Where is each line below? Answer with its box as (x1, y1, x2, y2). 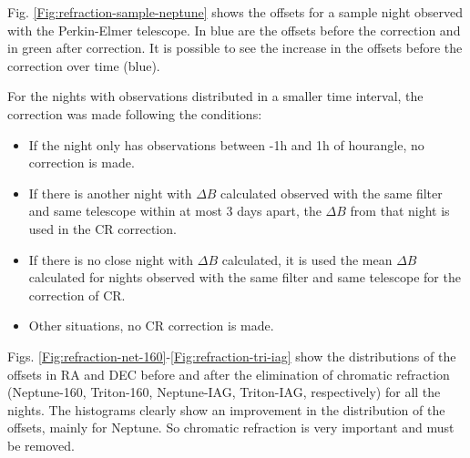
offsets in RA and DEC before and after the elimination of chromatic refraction (7, 364, 450, 383)
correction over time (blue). (7, 56, 160, 75)
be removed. (7, 435, 75, 454)
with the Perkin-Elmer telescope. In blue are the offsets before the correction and (7, 20, 461, 39)
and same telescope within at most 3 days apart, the (28, 201, 322, 220)
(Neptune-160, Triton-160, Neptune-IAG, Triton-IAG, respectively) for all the (7, 382, 441, 402)
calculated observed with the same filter (220, 183, 443, 202)
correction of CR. (28, 285, 126, 304)
